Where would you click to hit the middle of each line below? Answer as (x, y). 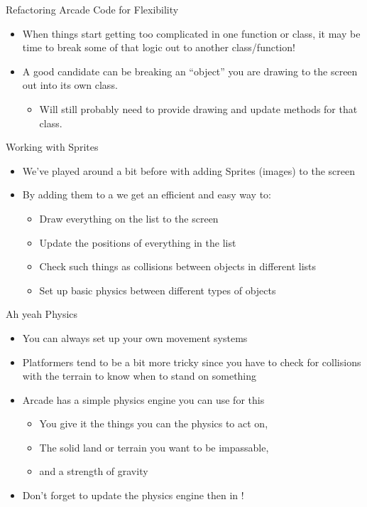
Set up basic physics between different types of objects (158, 290)
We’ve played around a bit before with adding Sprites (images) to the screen (189, 170)
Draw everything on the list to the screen (129, 218)
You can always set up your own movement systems (135, 337)
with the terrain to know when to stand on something (139, 376)
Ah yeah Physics (42, 314)
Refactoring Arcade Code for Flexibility (92, 9)
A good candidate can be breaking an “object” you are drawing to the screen (190, 71)
